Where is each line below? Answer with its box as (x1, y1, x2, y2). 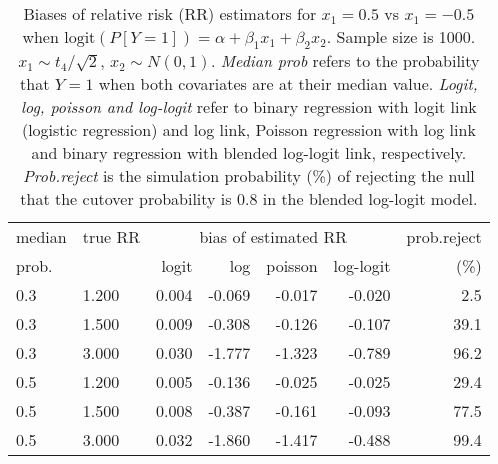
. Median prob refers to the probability (210, 49, 480, 73)
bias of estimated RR (199, 225, 348, 249)
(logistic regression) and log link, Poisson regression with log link (21, 118, 476, 142)
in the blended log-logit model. (262, 187, 478, 211)
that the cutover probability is (20, 187, 232, 211)
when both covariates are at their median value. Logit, (98, 72, 478, 96)
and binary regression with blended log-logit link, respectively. (31, 141, 467, 165)
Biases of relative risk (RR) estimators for (23, 2, 317, 25)
